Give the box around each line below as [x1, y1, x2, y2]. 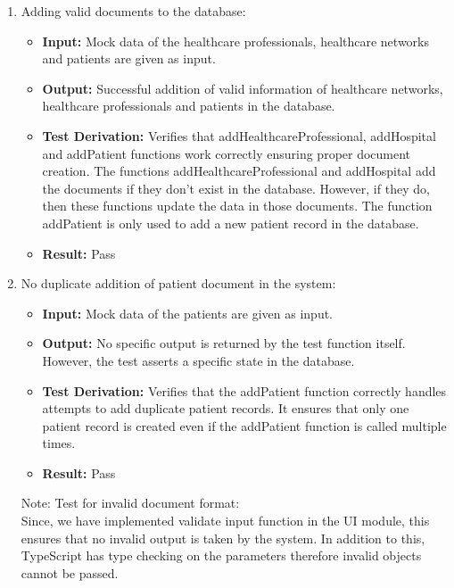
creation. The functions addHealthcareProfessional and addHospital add [42, 161, 436, 180]
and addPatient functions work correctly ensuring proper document [42, 144, 411, 162]
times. [42, 434, 76, 452]
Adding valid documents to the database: [21, 2, 246, 20]
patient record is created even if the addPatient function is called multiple [42, 416, 447, 435]
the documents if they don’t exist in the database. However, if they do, [42, 178, 430, 197]
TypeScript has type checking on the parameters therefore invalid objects [21, 546, 422, 565]
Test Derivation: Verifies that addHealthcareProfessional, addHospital [42, 126, 436, 145]
